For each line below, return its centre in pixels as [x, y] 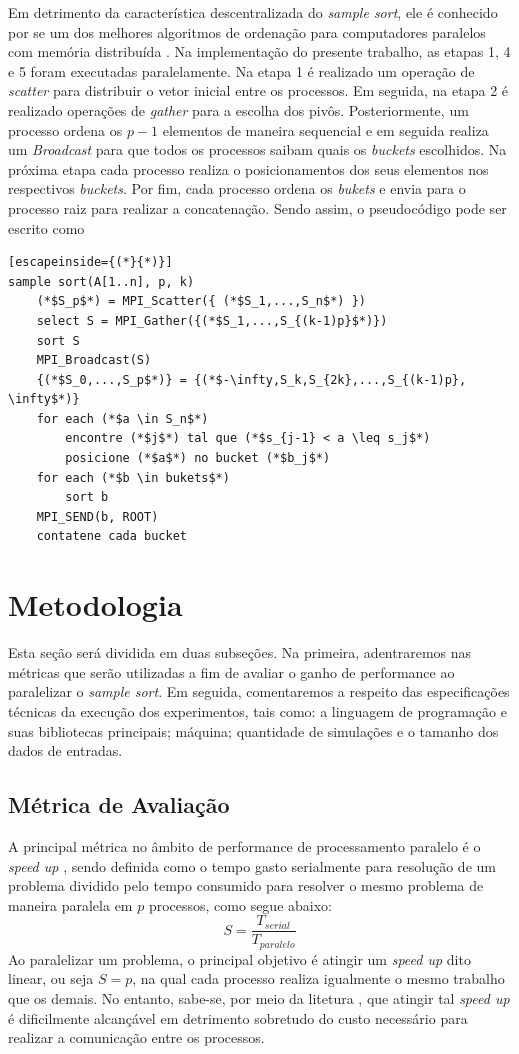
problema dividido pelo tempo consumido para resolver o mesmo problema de [246, 885]
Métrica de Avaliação [119, 804]
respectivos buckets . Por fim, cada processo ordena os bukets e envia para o [237, 188]
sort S [58, 340]
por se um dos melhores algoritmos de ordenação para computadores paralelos [247, 31]
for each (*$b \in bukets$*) [133, 477]
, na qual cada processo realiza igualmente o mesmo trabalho [318, 978]
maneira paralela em [70, 904]
